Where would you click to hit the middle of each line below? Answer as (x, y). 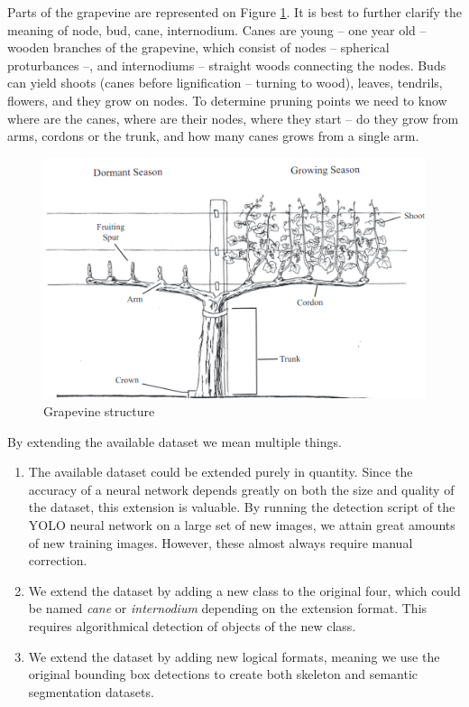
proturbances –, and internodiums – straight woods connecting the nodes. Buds (227, 65)
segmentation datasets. (91, 691)
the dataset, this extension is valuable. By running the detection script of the (242, 507)
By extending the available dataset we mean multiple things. (175, 441)
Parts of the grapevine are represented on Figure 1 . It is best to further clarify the (234, 12)
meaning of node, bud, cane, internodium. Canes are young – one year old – (217, 29)
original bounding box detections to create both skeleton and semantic (223, 674)
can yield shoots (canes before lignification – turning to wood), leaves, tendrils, (225, 83)
